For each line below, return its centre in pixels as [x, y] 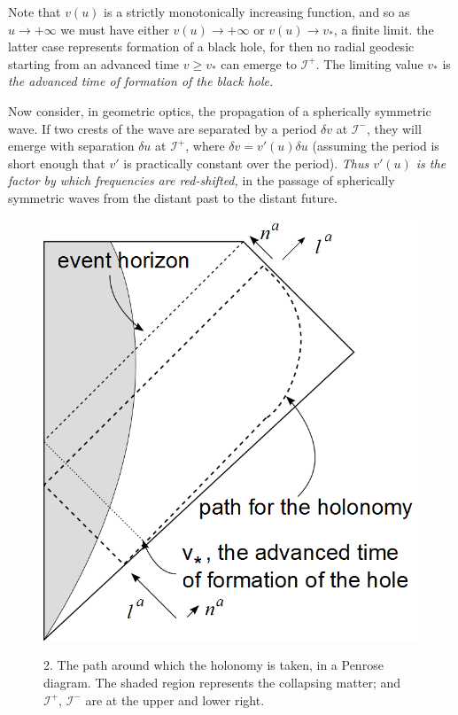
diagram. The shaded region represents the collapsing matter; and [222, 682]
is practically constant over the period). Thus [246, 163]
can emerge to [259, 63]
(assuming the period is [376, 146]
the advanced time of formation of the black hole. [141, 81]
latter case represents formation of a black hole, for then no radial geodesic [211, 47]
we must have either [115, 29]
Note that [35, 12]
